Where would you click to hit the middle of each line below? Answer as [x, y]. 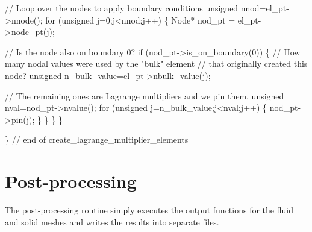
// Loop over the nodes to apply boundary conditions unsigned [122, 8]
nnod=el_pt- [265, 8]
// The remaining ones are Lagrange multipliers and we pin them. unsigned [145, 96]
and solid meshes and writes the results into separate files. [112, 221]
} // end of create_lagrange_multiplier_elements [97, 140]
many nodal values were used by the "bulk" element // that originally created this [156, 64]
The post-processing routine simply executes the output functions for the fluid [149, 210]
